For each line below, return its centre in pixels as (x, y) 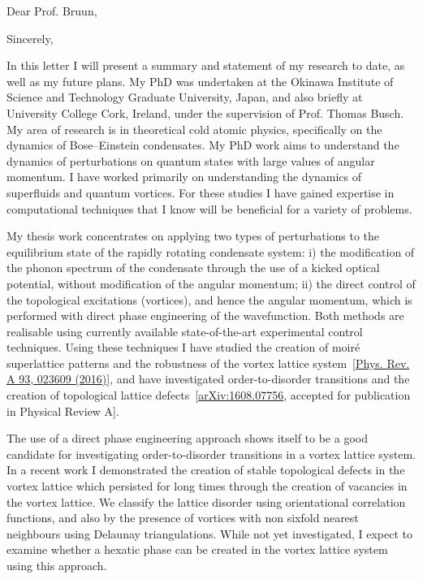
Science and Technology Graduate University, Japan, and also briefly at (185, 97)
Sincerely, (30, 38)
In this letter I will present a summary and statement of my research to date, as (206, 65)
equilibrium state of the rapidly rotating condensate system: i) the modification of (211, 251)
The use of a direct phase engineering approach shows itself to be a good (187, 438)
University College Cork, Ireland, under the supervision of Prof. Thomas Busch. (205, 112)
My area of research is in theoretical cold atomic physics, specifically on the (194, 129)
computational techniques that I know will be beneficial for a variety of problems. (209, 208)
